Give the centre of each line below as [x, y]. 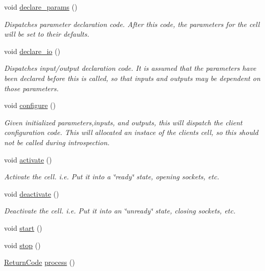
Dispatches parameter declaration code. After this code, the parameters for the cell [132, 24]
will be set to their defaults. [47, 34]
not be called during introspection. [57, 142]
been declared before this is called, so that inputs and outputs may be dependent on [132, 78]
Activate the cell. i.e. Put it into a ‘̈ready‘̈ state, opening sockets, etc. [112, 177]
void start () [23, 227]
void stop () [22, 245]
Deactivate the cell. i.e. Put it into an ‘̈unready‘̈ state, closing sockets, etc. [120, 211]
